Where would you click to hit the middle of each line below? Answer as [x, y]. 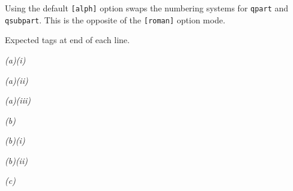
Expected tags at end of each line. [67, 40]
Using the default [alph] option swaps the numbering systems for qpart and [147, 8]
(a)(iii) [18, 100]
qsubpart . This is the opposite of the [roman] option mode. [115, 19]
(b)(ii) [16, 160]
